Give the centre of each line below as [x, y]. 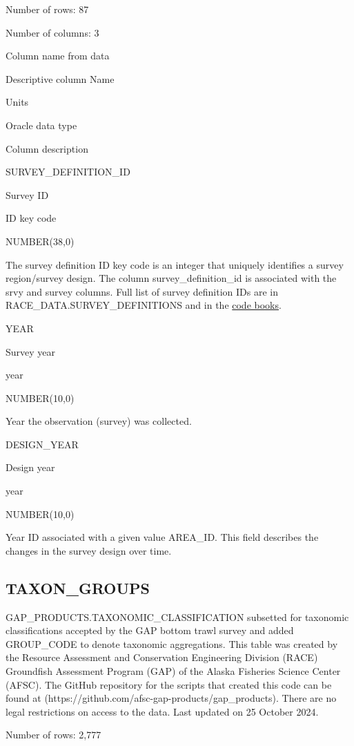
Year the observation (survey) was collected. [99, 421]
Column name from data [58, 56]
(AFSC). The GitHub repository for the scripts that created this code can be [169, 684]
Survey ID [27, 194]
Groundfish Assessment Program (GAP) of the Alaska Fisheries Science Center [173, 671]
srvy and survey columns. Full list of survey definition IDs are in [142, 291]
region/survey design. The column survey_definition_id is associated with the [171, 278]
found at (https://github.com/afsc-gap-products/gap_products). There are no [171, 698]
